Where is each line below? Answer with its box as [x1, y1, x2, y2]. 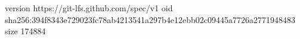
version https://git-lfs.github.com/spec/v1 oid [5, 2, 173, 14]
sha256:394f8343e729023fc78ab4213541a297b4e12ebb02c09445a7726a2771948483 [5, 13, 295, 25]
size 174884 [5, 25, 46, 37]
